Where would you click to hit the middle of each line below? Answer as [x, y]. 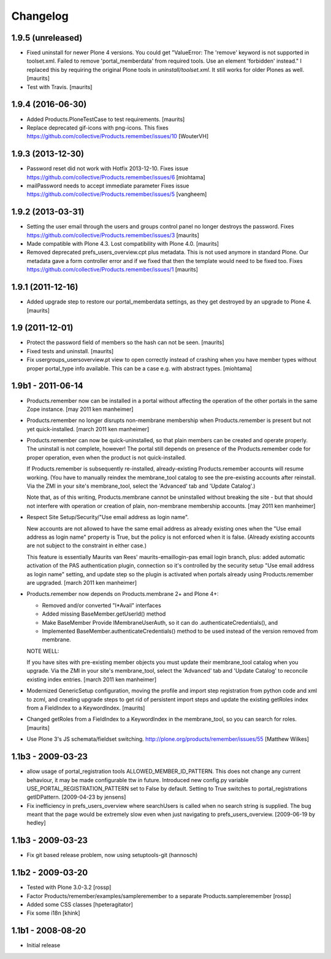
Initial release [44, 945]
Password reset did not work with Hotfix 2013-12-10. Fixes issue [108, 168]
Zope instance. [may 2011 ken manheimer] [80, 409]
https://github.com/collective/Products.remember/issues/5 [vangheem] [117, 194]
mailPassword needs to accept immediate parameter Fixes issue [108, 186]
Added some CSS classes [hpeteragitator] [80, 905]
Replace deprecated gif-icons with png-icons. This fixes [97, 127]
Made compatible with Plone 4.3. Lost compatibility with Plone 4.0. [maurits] [123, 244]
